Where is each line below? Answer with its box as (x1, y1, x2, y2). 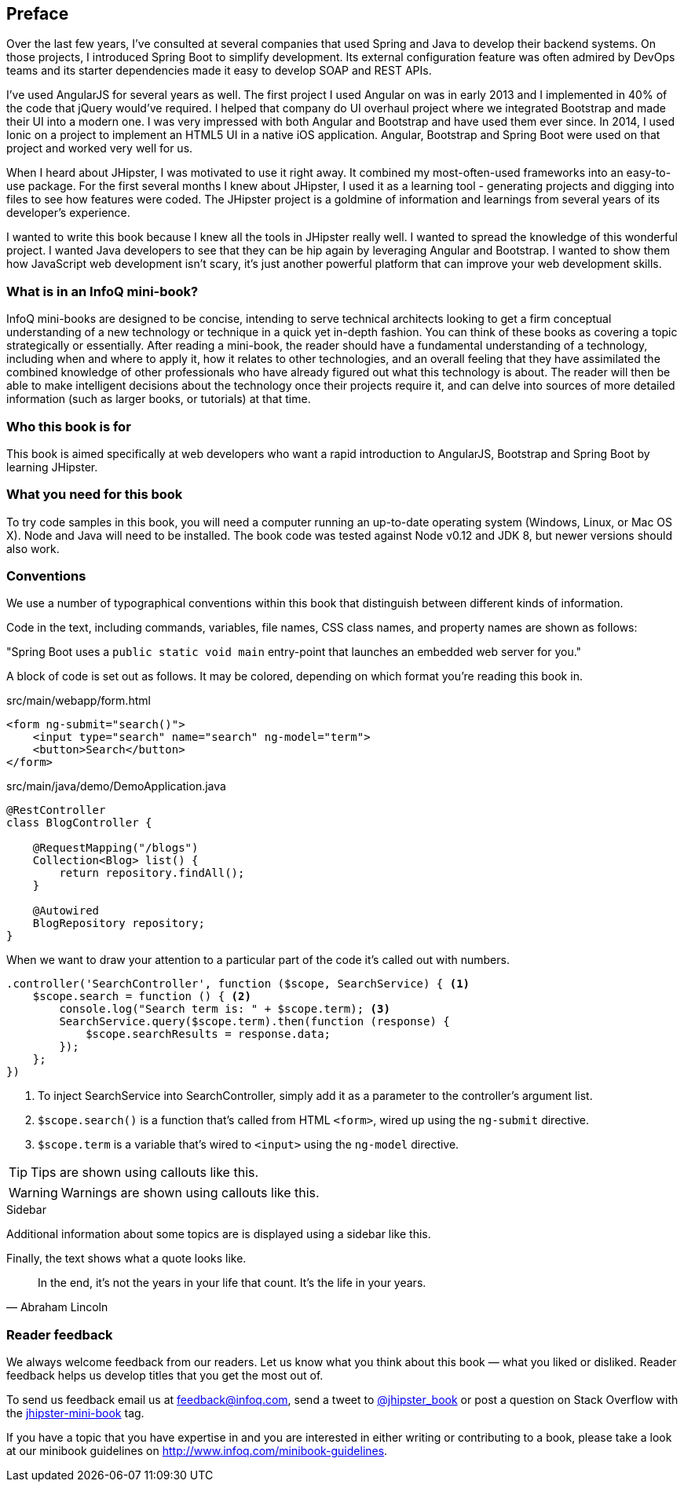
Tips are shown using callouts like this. (31, 1164, 259, 1181)
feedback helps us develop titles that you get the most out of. (6, 1369, 324, 1383)
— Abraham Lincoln (6, 1300, 108, 1314)
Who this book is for (6, 418, 131, 434)
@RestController (6, 804, 106, 817)
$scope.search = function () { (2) (32, 990, 251, 1003)
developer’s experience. (6, 206, 130, 220)
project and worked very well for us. (6, 141, 193, 156)
